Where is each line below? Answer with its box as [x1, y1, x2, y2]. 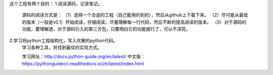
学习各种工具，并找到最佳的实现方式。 [22, 44, 102, 50]
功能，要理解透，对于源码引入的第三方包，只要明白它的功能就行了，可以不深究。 [22, 26, 191, 32]
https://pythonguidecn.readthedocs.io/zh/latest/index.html [22, 60, 144, 66]
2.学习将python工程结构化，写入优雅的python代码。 [9, 37, 118, 43]
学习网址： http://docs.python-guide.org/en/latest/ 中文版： [22, 53, 146, 59]
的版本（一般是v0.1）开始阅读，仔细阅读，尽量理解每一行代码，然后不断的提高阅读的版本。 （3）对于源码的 [22, 19, 247, 25]
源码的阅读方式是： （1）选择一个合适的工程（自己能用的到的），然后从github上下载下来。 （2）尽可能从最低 [22, 12, 248, 18]
